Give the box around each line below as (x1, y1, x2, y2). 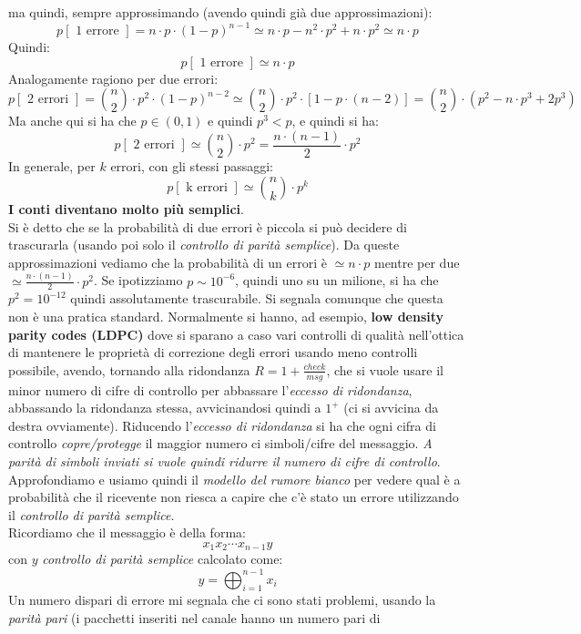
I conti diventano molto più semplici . (8, 199, 244, 218)
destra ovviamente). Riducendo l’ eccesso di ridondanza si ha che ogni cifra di (8, 415, 436, 435)
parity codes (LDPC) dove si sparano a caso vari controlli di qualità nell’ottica (8, 324, 464, 343)
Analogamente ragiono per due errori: (8, 68, 219, 87)
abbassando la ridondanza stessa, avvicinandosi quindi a (8, 398, 321, 417)
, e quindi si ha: (291, 111, 379, 130)
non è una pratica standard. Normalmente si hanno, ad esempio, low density (8, 307, 444, 326)
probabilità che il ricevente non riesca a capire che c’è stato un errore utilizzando (8, 487, 459, 506)
